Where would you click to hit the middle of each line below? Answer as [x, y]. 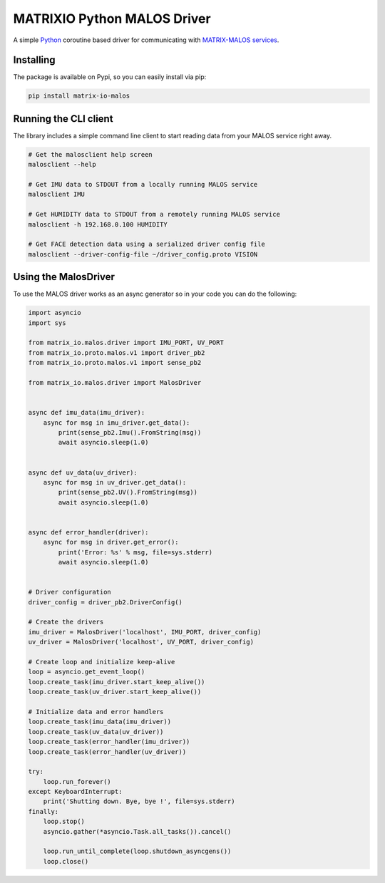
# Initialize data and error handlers [96, 712]
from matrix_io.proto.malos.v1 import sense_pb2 [115, 363]
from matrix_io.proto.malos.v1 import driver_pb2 [117, 352]
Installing [35, 60]
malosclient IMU [57, 195]
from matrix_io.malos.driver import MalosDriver [115, 383]
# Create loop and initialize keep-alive [102, 662]
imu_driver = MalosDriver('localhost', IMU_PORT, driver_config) [145, 632]
